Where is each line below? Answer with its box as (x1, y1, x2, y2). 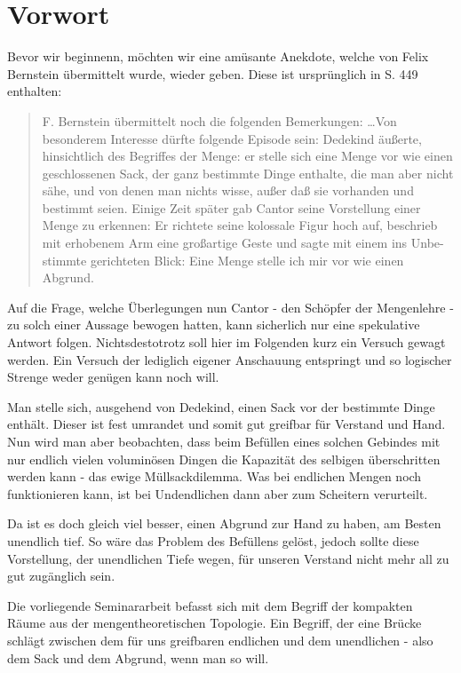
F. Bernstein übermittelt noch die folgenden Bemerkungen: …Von (42, 111, 397, 130)
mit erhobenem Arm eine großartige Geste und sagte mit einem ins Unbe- (42, 234, 444, 252)
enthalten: (7, 82, 62, 100)
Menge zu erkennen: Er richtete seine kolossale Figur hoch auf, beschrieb (42, 216, 438, 234)
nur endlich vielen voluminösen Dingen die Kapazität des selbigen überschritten (7, 449, 441, 468)
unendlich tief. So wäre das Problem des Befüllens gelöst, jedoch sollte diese (7, 531, 419, 550)
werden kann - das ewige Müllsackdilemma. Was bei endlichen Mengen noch (7, 467, 422, 486)
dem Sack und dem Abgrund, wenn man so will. (7, 648, 269, 667)
